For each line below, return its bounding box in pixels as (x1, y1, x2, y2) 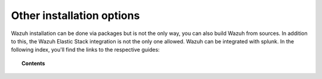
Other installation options (11, 9, 140, 22)
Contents (21, 59, 45, 67)
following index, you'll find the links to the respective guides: (11, 46, 160, 53)
